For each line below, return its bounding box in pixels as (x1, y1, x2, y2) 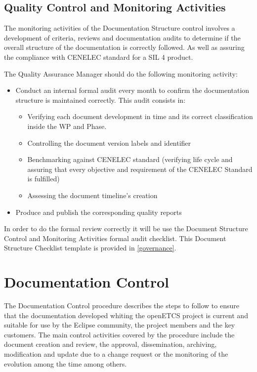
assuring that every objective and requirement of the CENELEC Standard (27, 164, 253, 174)
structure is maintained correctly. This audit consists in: (15, 94, 186, 105)
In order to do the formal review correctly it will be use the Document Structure (4, 223, 248, 234)
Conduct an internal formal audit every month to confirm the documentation (15, 85, 250, 95)
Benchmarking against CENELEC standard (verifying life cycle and (27, 154, 233, 165)
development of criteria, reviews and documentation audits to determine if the (4, 32, 241, 42)
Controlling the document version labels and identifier (27, 137, 191, 148)
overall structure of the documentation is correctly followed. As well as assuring (4, 42, 245, 52)
